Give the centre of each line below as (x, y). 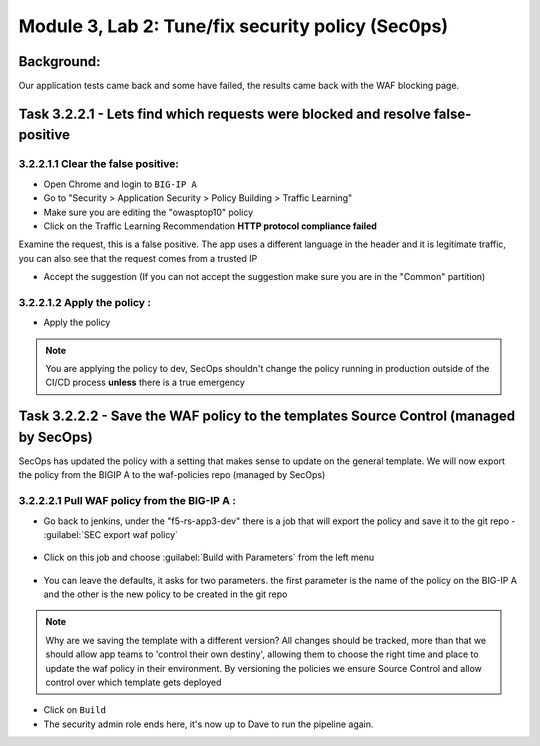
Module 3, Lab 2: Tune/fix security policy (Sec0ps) (233, 26)
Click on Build (75, 710)
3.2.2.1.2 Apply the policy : (85, 302)
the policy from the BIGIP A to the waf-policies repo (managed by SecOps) (172, 475)
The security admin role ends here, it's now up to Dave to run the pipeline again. (208, 724)
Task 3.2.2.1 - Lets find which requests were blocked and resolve (225, 113)
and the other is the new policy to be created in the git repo (165, 594)
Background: (59, 61)
